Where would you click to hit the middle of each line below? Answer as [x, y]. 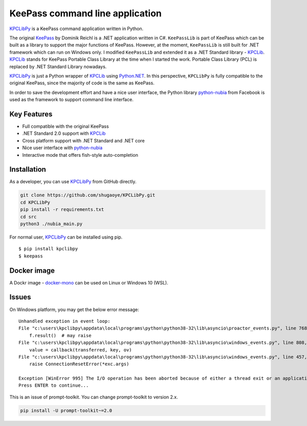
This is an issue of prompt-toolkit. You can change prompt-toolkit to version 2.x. [94, 397]
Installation [28, 169]
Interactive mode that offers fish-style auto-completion [80, 155]
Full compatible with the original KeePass [66, 126]
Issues [20, 297]
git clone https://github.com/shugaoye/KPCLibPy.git [88, 195]
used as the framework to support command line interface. [72, 100]
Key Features [31, 114]
